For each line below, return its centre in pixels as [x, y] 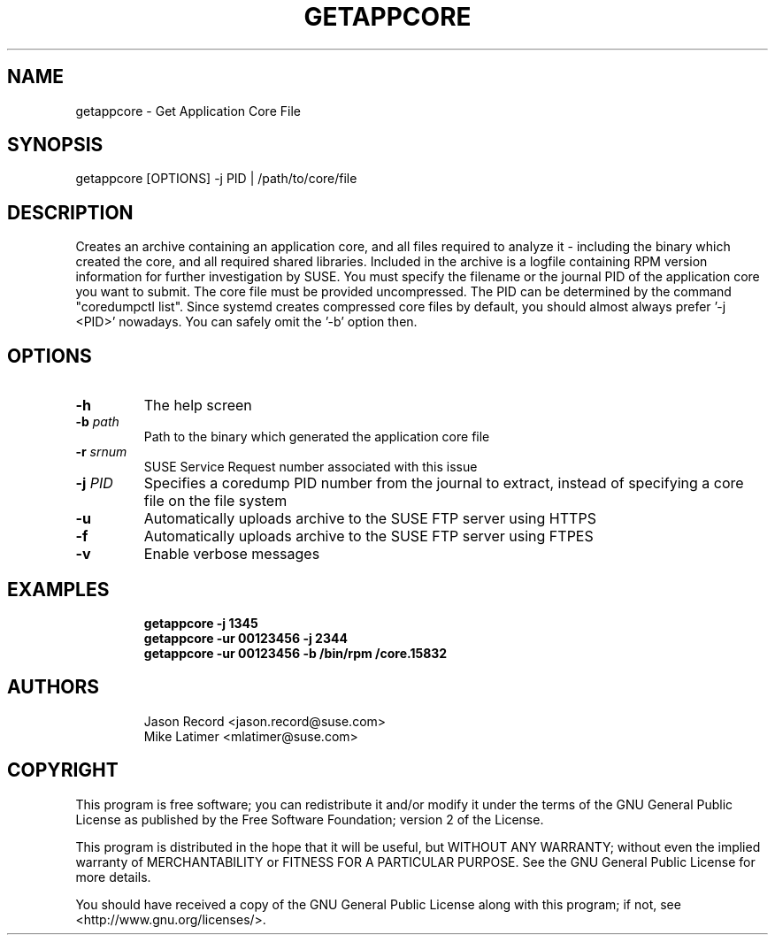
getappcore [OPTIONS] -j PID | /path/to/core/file [216, 179]
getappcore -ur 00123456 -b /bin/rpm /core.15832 [295, 653]
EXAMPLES [58, 589]
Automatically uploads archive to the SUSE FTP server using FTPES [368, 536]
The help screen [198, 406]
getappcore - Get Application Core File [188, 111]
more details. [113, 877]
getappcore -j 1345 [201, 623]
